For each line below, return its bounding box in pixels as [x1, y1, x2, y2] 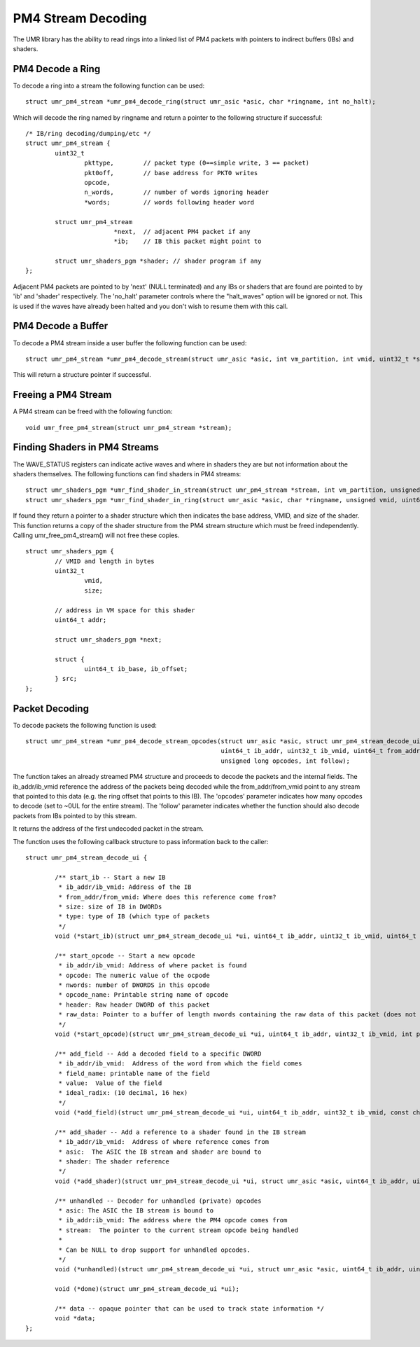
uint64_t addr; [55, 616, 107, 624]
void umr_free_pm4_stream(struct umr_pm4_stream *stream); [25, 424, 232, 431]
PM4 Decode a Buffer [13, 320, 108, 332]
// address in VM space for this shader [55, 606, 195, 614]
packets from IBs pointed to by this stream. [13, 811, 137, 820]
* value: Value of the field [58, 1079, 162, 1087]
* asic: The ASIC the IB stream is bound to [58, 1207, 213, 1215]
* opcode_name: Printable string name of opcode [58, 991, 229, 999]
